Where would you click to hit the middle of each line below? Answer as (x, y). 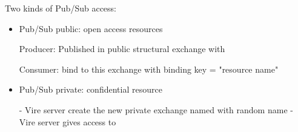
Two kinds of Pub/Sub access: (61, 8)
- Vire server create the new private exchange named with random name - (156, 109)
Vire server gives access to (68, 121)
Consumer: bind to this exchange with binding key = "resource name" (149, 69)
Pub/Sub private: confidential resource (91, 89)
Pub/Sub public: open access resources (91, 28)
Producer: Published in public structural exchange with (122, 49)
